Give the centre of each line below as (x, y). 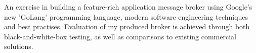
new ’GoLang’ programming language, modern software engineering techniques (126, 16)
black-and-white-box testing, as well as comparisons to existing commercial (120, 36)
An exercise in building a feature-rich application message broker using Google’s (128, 7)
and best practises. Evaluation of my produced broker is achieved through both (127, 26)
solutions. (19, 46)
